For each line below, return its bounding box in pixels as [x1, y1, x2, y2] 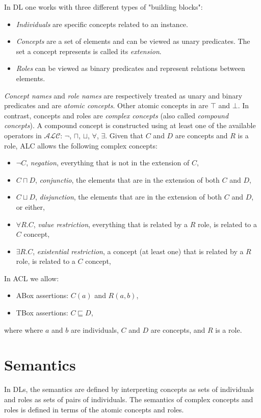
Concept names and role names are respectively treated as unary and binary [4, 90, 243, 101]
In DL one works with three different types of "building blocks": [4, 2, 203, 12]
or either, [16, 201, 45, 212]
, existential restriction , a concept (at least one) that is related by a [33, 245, 244, 256]
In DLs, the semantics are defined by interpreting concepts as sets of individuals [4, 384, 254, 395]
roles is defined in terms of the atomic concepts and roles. [4, 404, 184, 414]
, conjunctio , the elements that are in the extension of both [35, 174, 220, 185]
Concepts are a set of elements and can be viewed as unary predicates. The [16, 36, 250, 46]
